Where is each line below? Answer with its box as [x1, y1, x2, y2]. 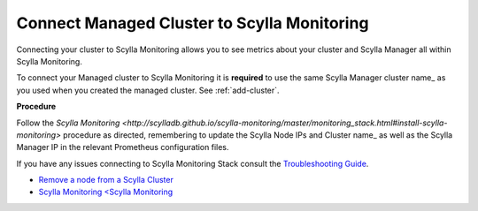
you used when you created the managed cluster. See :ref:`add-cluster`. [16, 85, 280, 95]
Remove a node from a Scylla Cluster [38, 175, 174, 185]
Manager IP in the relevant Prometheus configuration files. [16, 142, 229, 153]
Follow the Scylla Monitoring [16, 117, 120, 128]
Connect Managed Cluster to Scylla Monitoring [16, 13, 369, 33]
